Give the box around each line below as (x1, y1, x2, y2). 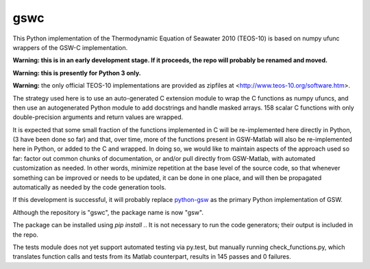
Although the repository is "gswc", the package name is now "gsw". (12, 208, 203, 216)
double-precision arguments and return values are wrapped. (12, 113, 184, 121)
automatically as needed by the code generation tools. (12, 183, 166, 192)
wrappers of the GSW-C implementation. (12, 43, 128, 51)
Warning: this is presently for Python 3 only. (12, 68, 142, 77)
